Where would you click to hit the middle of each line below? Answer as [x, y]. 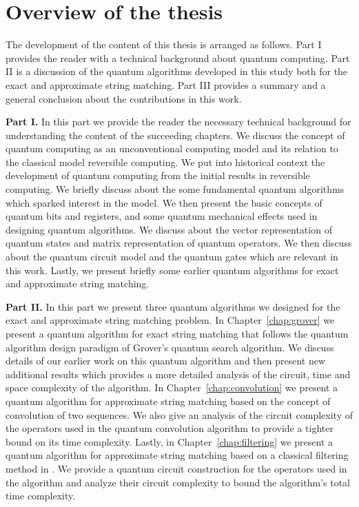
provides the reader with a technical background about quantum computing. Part [178, 58]
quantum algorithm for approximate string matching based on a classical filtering [177, 455]
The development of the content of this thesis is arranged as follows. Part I [164, 44]
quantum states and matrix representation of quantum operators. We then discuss [179, 243]
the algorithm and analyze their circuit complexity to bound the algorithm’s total [178, 482]
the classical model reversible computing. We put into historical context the [165, 162]
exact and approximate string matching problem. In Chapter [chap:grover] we [170, 320]
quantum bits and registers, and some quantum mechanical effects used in [162, 216]
